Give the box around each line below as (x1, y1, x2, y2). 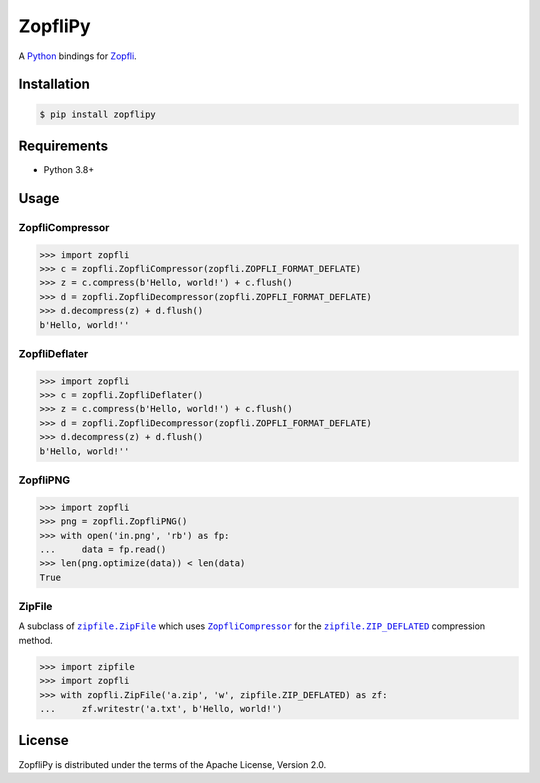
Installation (18, 76, 90, 93)
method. (18, 634, 54, 646)
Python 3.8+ (43, 164, 95, 176)
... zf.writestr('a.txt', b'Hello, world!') (39, 703, 283, 715)
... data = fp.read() (39, 543, 167, 555)
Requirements (18, 137, 109, 154)
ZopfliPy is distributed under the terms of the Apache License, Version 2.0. (18, 758, 327, 770)
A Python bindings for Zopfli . (18, 50, 137, 62)
